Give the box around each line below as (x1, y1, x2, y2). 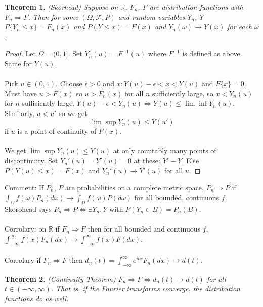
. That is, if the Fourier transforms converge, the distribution (51, 283, 240, 294)
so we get (59, 107, 87, 118)
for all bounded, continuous (134, 192, 220, 203)
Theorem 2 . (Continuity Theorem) (5, 273, 116, 284)
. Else (182, 155, 199, 166)
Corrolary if (5, 255, 41, 265)
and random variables (118, 11, 185, 22)
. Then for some (28, 11, 78, 22)
